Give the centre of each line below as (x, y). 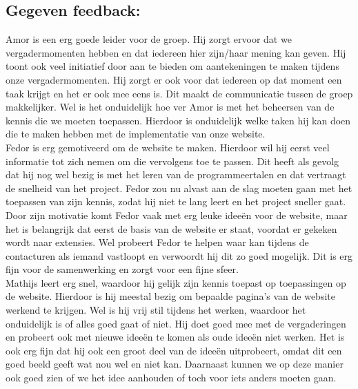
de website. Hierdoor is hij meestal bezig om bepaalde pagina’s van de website (170, 296)
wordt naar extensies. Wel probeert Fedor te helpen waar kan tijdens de (157, 242)
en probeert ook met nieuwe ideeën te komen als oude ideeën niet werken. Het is (175, 337)
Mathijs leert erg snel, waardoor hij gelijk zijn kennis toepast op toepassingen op (176, 282)
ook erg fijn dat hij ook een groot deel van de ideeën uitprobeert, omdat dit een (174, 350)
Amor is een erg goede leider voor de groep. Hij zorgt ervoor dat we (149, 39)
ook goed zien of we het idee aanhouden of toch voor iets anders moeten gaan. (171, 378)
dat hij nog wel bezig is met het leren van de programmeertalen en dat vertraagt (176, 174)
